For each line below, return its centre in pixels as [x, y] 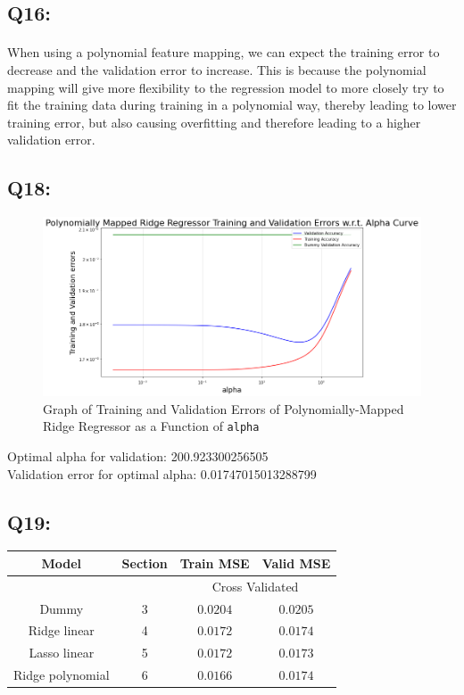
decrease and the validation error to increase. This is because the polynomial [217, 69]
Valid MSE [296, 563]
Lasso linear [62, 653]
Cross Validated [255, 586]
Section [145, 563]
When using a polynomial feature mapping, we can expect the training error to [224, 52]
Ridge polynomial [62, 675]
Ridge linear [61, 630]
